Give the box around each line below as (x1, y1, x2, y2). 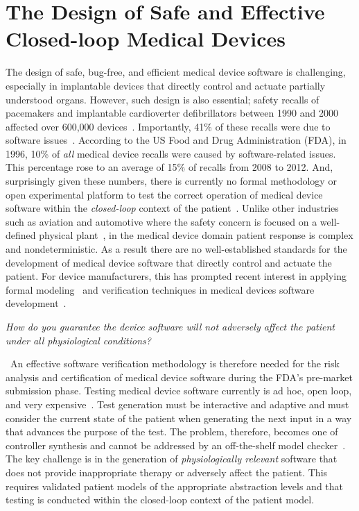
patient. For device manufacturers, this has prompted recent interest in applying (6, 269, 347, 283)
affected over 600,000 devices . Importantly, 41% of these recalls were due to (6, 119, 331, 133)
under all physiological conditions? (6, 333, 151, 347)
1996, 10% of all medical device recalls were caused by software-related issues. (6, 146, 336, 160)
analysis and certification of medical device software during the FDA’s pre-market (6, 369, 353, 384)
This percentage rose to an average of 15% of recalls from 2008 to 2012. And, (6, 160, 333, 174)
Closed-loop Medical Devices (6, 24, 286, 53)
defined (6, 228, 36, 242)
